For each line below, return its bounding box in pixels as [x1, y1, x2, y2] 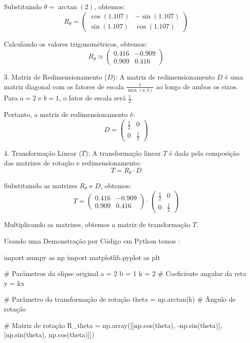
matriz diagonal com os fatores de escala [4, 81, 124, 91]
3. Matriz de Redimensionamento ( [4, 72, 107, 82]
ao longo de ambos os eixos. [156, 81, 238, 91]
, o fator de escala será [59, 93, 126, 103]
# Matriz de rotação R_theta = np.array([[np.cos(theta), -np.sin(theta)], [4, 320, 222, 330]
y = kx [4, 278, 25, 288]
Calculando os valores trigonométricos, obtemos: [4, 38, 147, 49]
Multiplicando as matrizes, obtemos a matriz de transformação [4, 219, 190, 229]
